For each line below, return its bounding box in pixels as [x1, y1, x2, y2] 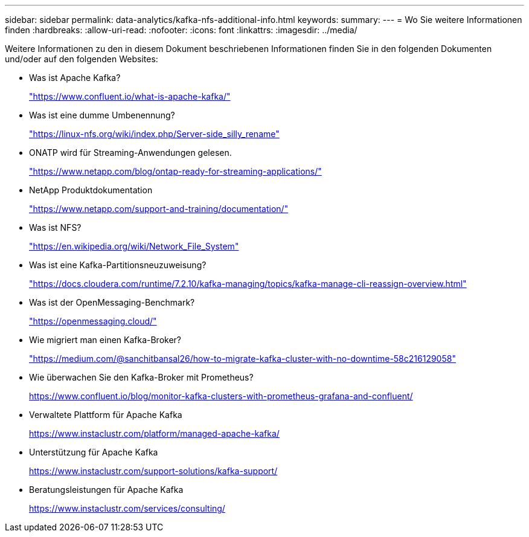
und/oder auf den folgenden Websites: [5, 54, 158, 64]
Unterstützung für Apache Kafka [29, 447, 158, 457]
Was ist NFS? [29, 222, 82, 233]
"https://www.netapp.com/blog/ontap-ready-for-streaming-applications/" [29, 166, 322, 176]
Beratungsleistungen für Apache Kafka [29, 484, 184, 495]
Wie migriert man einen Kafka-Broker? [29, 335, 182, 345]
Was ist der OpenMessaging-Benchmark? [29, 297, 195, 307]
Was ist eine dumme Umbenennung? [29, 110, 175, 120]
